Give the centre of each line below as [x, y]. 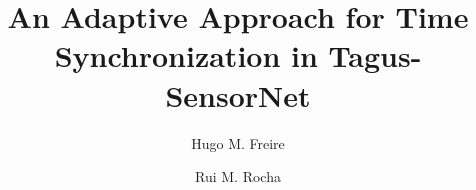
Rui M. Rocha [238, 176]
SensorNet [238, 94]
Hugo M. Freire [238, 142]
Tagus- [375, 55]
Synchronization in [186, 55]
